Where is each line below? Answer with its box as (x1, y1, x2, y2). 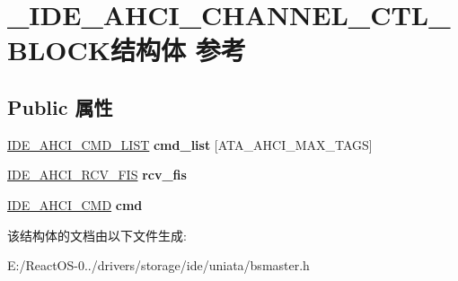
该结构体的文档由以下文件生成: (7, 225, 187, 244)
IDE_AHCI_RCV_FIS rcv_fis (7, 165, 187, 184)
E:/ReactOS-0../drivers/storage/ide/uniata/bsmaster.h (7, 256, 310, 275)
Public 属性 (7, 92, 113, 120)
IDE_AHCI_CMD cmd (7, 195, 143, 214)
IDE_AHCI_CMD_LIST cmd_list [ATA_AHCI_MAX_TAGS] (7, 135, 373, 154)
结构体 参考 (110, 31, 246, 68)
